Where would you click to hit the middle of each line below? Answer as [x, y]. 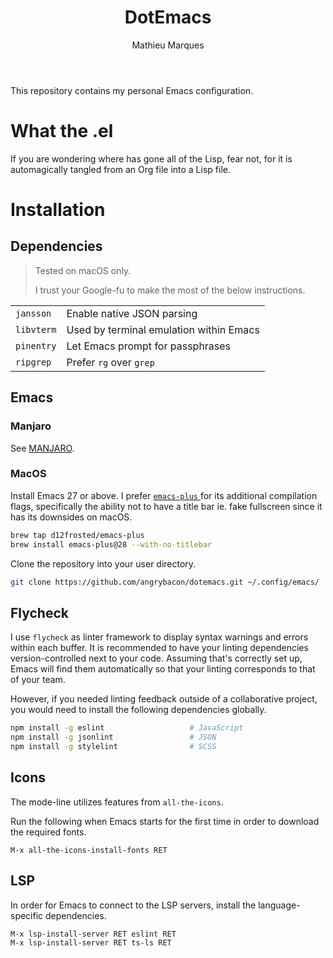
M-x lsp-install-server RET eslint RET [93, 934]
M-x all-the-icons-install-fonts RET [89, 850]
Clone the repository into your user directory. [103, 563]
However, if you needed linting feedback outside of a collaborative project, [164, 699]
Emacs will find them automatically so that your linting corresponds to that [163, 669]
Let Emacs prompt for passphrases [149, 346]
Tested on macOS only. [83, 270]
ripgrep [33, 362]
